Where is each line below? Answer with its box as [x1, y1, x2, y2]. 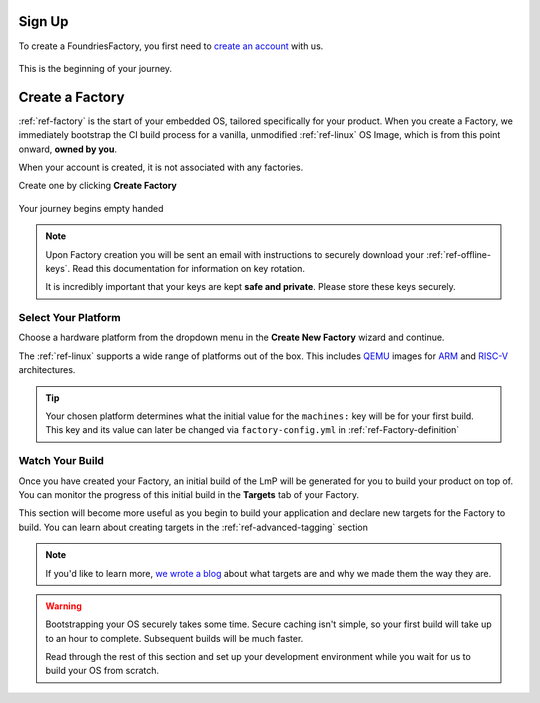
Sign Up [18, 13, 69, 30]
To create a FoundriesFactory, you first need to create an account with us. [18, 40, 324, 52]
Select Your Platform [18, 311, 121, 325]
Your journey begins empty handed [18, 202, 164, 214]
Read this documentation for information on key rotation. [72, 262, 305, 274]
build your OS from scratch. [45, 665, 160, 677]
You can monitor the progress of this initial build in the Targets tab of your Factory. [18, 488, 360, 500]
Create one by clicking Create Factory [18, 180, 177, 192]
